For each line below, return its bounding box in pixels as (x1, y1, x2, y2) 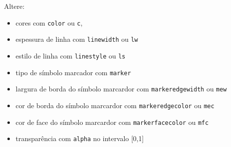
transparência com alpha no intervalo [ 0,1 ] (15, 133, 144, 144)
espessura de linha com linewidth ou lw (15, 34, 138, 44)
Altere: (4, 1, 25, 11)
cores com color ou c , (15, 17, 83, 28)
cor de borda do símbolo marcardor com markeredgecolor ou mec (15, 100, 215, 110)
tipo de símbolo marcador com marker (15, 67, 131, 77)
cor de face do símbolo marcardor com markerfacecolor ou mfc (15, 117, 209, 127)
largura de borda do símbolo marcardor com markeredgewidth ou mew (15, 84, 227, 94)
